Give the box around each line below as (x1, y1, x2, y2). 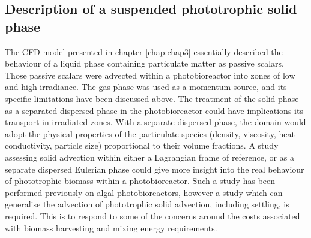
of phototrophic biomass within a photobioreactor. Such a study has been (5, 174, 276, 187)
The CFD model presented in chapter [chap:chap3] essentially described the (5, 45, 283, 58)
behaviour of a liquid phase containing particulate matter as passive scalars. (5, 57, 284, 70)
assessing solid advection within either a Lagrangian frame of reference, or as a (5, 150, 294, 163)
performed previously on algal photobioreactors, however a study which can (5, 186, 283, 198)
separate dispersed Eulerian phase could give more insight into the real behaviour (5, 162, 304, 175)
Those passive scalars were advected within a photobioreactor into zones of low (5, 68, 295, 81)
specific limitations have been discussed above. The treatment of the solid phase (5, 92, 299, 104)
